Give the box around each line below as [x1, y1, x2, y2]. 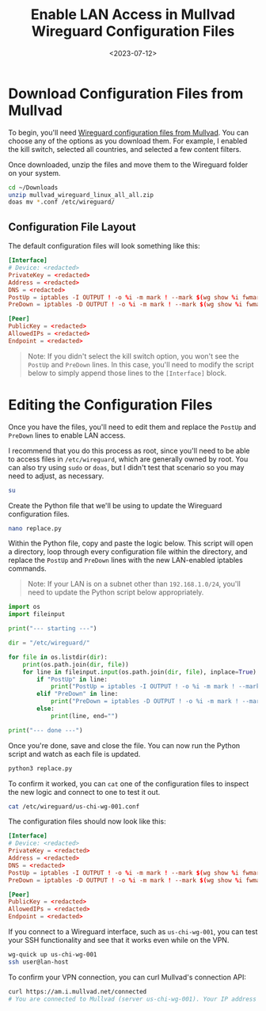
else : [36, 705, 55, 713]
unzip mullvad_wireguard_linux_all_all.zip [8, 191, 154, 199]
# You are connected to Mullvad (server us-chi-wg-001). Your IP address [8, 995, 257, 1003]
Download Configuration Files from [8, 85, 244, 102]
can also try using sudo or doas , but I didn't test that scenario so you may [8, 462, 245, 472]
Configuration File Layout [8, 220, 136, 234]
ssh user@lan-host [8, 958, 69, 966]
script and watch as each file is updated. [8, 749, 141, 758]
